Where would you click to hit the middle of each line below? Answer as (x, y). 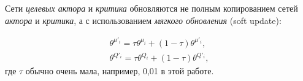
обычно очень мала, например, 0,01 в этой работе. (120, 71)
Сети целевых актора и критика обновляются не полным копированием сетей (151, 8)
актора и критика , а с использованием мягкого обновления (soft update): (143, 20)
